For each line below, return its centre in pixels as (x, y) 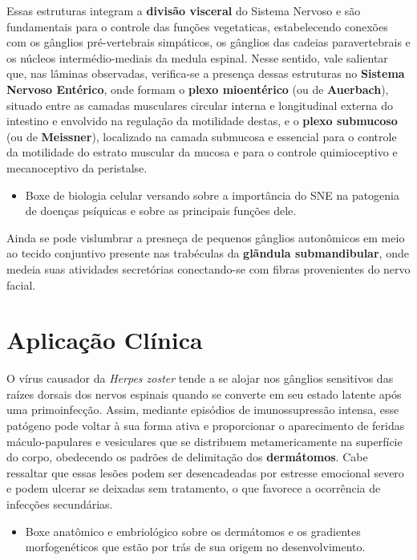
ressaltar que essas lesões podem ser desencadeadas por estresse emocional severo (205, 472)
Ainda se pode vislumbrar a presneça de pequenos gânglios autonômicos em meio (206, 237)
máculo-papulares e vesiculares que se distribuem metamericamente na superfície (204, 441)
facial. (21, 284)
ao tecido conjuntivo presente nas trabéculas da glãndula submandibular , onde (208, 253)
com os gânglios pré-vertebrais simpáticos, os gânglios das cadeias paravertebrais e (208, 42)
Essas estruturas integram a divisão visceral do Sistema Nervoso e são (184, 10)
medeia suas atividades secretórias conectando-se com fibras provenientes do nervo (208, 268)
